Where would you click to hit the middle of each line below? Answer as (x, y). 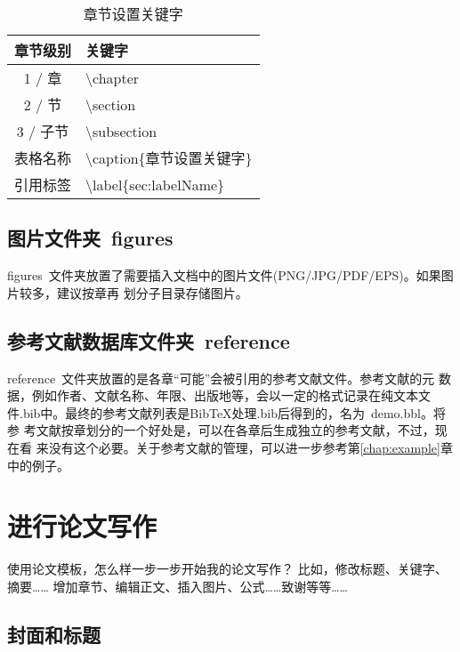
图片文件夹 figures (90, 238)
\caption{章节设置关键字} (169, 158)
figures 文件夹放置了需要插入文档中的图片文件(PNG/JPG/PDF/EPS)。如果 (224, 275)
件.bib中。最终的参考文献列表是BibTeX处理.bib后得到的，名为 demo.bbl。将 (226, 412)
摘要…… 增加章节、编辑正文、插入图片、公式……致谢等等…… (178, 586)
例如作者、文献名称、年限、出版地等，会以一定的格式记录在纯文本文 (231, 395)
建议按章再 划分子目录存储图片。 (152, 292)
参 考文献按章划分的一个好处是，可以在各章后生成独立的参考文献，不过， (221, 430)
